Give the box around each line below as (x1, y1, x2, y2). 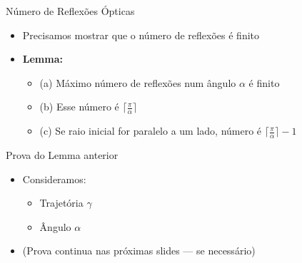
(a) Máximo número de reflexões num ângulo (39, 75, 236, 90)
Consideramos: (22, 171, 86, 186)
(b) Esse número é (39, 99, 119, 114)
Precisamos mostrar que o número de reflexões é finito (22, 27, 260, 42)
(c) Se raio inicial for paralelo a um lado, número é (39, 123, 262, 138)
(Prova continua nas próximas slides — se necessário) (22, 243, 256, 258)
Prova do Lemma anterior (6, 148, 119, 163)
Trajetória (39, 195, 84, 210)
